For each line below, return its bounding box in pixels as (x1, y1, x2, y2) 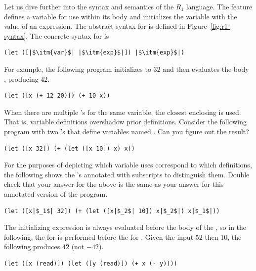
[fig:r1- (210, 21, 230, 31)
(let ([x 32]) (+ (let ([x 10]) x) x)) (4, 145, 135, 152)
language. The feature (186, 1, 253, 11)
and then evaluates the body (163, 63, 249, 74)
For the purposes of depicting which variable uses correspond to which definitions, (4, 160, 252, 170)
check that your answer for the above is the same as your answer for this (4, 179, 224, 189)
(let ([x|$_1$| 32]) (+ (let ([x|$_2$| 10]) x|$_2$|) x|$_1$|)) (4, 207, 220, 215)
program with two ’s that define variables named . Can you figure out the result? (4, 126, 249, 136)
